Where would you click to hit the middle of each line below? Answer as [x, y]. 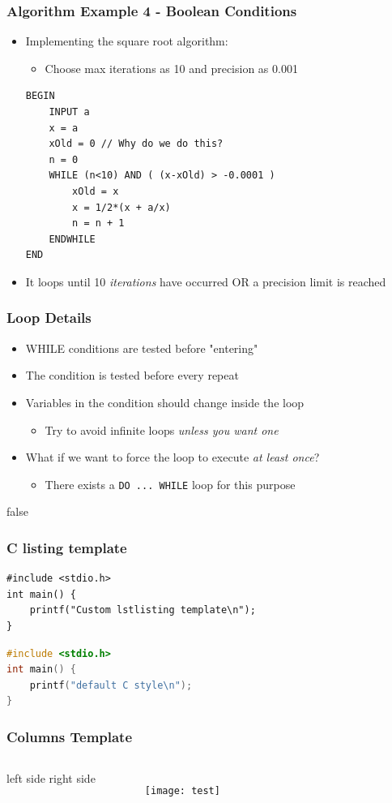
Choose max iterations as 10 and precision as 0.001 [171, 68]
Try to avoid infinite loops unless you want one [162, 429]
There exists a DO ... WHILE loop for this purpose [170, 484]
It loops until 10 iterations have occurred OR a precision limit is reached [206, 281]
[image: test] [182, 791]
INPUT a [69, 112]
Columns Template [70, 736]
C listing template [67, 547]
